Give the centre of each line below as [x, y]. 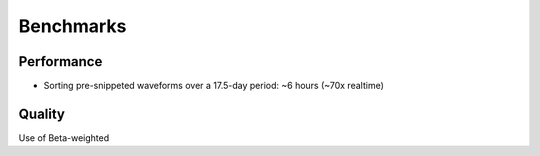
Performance [60, 61]
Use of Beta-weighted [64, 137]
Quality [41, 113]
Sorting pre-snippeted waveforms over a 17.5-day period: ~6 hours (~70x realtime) [214, 86]
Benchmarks [72, 26]
